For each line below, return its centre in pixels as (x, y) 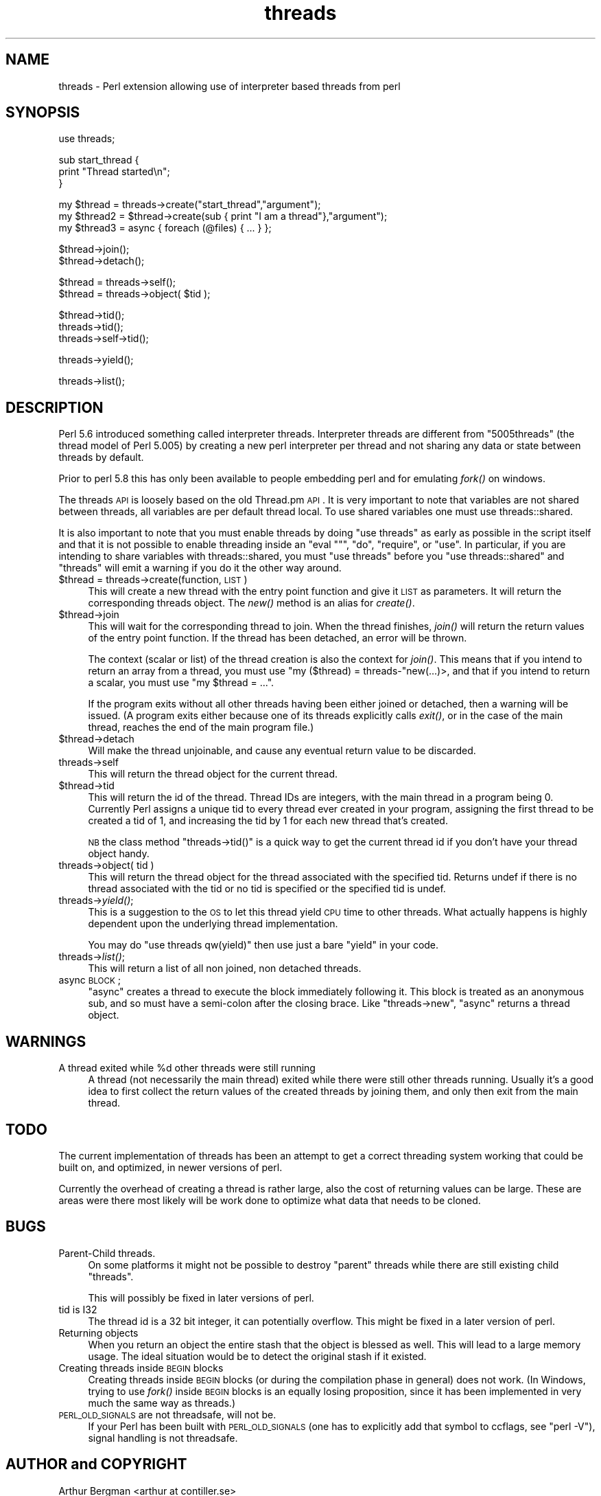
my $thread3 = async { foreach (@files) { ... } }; (165, 228)
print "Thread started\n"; (114, 172)
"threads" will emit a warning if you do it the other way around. (200, 568)
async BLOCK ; (90, 980)
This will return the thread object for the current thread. (213, 774)
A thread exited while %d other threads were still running (187, 1068)
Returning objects (98, 1333)
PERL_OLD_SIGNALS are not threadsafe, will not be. (167, 1414)
